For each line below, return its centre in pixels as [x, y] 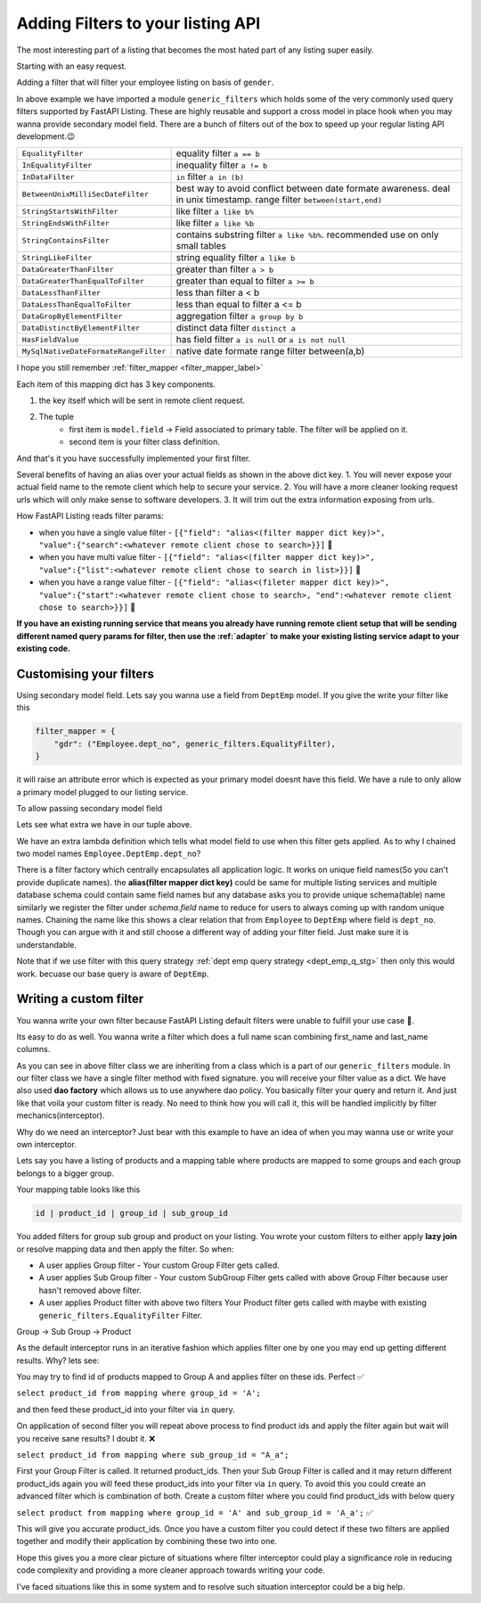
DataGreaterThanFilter [68, 269]
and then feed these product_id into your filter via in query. [126, 1410]
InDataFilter [48, 177]
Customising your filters [86, 674]
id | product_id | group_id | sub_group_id [132, 1213]
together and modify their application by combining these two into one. [147, 1541]
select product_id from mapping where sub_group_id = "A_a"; [153, 1455]
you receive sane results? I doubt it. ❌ [86, 1438]
